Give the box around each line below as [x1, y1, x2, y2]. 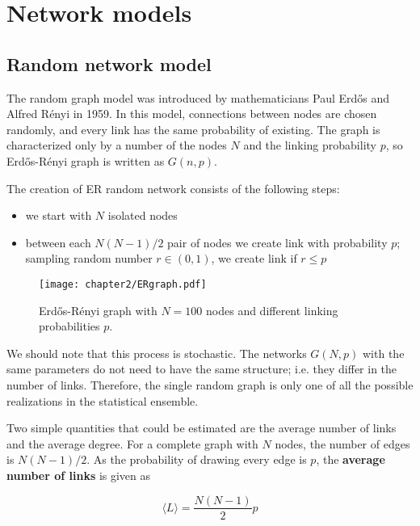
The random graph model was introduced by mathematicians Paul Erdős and [6, 89, 390, 106]
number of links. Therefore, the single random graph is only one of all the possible [6, 376, 414, 393]
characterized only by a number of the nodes [6, 137, 227, 154]
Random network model [6, 51, 212, 76]
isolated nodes [107, 207, 178, 224]
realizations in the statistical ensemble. [6, 392, 199, 409]
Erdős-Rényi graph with [39, 301, 157, 318]
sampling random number [25, 250, 153, 267]
